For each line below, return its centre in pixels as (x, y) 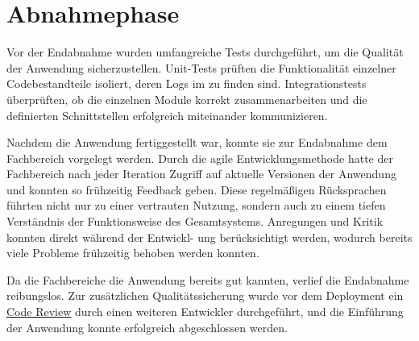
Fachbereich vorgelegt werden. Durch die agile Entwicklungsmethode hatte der (200, 158)
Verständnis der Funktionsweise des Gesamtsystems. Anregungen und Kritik (195, 221)
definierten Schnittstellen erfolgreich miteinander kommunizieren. (167, 115)
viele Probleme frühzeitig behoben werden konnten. (133, 253)
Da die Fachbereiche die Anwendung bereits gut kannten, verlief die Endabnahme (208, 279)
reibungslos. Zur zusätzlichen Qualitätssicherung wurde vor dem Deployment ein (205, 295)
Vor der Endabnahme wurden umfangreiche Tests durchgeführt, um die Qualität (205, 52)
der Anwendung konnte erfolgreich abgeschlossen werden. (147, 327)
